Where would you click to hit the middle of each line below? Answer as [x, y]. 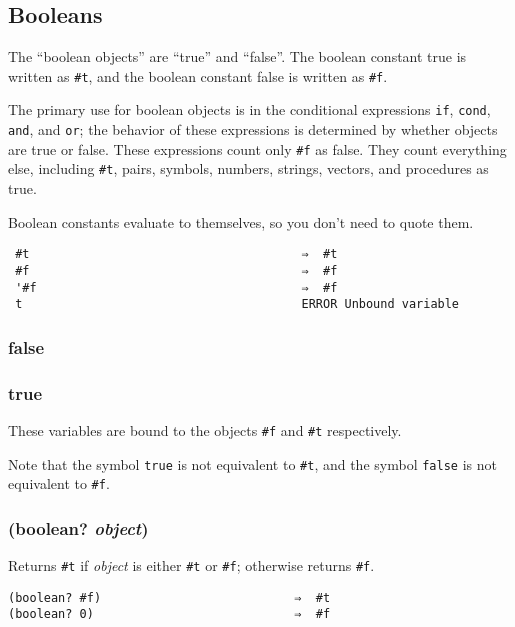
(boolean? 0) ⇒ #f [169, 614]
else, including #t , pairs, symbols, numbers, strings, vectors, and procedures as [248, 168]
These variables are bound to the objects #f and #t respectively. [205, 429]
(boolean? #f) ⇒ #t [169, 597]
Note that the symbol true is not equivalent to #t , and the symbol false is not [252, 463]
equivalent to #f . [59, 483]
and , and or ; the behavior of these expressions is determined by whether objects [253, 129]
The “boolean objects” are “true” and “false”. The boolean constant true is [237, 56]
